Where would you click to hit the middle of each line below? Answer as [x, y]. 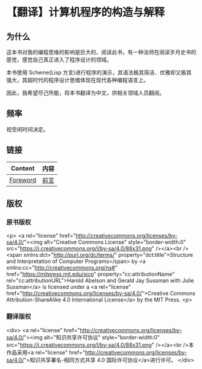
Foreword [23, 180]
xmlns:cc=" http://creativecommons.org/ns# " [62, 268]
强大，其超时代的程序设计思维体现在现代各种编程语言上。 [77, 80]
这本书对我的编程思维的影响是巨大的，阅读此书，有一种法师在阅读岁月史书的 [101, 52]
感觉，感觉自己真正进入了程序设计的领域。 [59, 60]
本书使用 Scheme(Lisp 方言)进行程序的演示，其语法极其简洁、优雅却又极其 [99, 72]
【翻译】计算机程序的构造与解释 [86, 12]
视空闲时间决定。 [27, 129]
